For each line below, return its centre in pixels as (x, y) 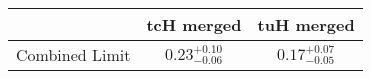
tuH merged (306, 24)
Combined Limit (73, 54)
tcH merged (194, 24)
